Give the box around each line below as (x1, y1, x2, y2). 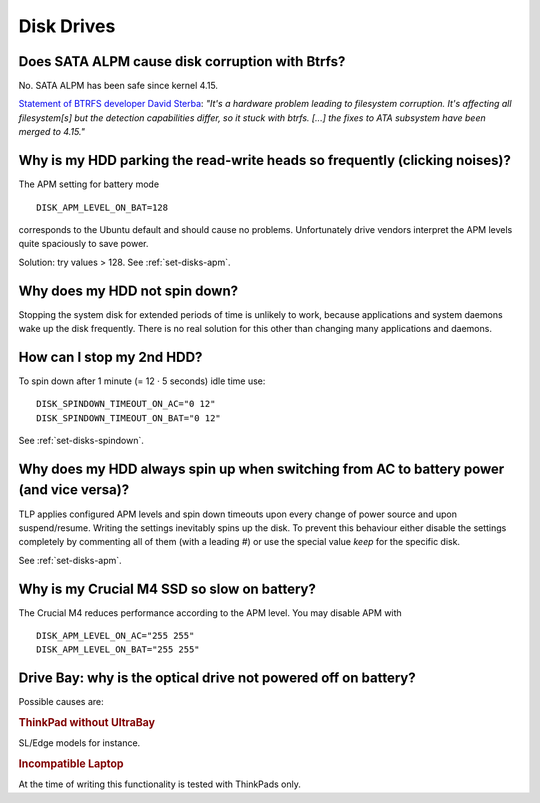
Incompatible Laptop (18, 757, 124, 771)
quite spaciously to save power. (18, 238, 149, 250)
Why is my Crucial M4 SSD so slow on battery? (18, 580, 317, 597)
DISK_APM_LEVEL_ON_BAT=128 (36, 201, 169, 213)
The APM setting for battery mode (18, 178, 160, 190)
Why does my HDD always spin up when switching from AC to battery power (18, 460, 505, 477)
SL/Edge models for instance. (18, 737, 141, 749)
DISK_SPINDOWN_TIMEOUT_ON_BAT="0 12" (36, 412, 222, 424)
